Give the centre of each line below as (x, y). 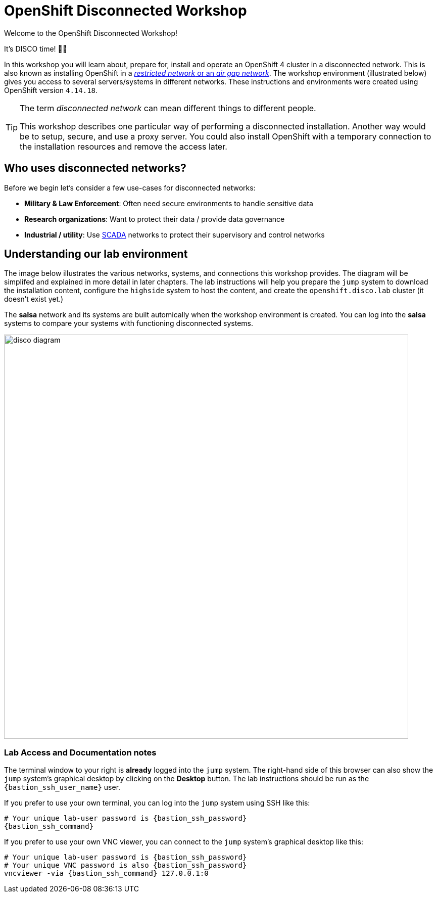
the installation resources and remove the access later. (124, 146)
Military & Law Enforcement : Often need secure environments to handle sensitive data (169, 203)
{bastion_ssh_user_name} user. (62, 787)
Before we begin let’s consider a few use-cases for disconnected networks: (130, 187)
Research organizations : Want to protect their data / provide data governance (155, 219)
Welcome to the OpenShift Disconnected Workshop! (91, 33)
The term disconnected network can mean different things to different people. (168, 108)
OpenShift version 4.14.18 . (51, 90)
